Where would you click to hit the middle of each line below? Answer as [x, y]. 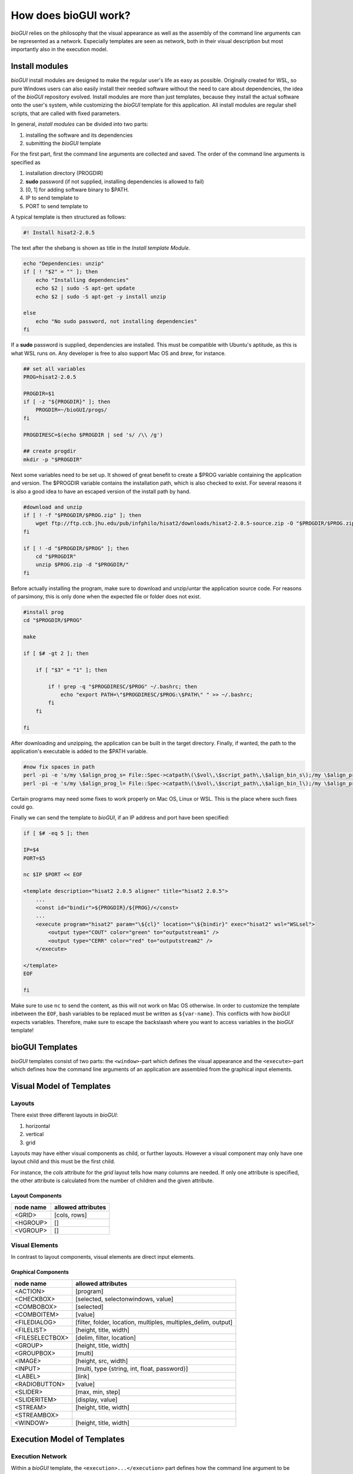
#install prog [44, 612]
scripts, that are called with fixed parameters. [66, 113]
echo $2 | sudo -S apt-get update [85, 288]
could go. [22, 807]
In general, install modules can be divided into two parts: [79, 124]
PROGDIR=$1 [39, 393]
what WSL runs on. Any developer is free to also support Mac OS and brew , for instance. [119, 353]
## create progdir [50, 451]
